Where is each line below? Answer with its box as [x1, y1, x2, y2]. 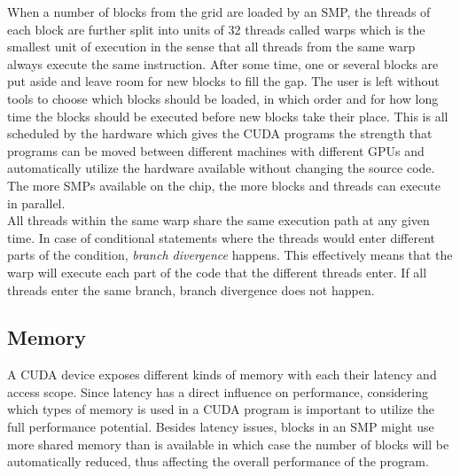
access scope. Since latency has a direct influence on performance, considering [7, 382, 428, 401]
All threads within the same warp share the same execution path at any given [7, 211, 430, 230]
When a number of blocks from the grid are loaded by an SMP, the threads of [7, 3, 431, 20]
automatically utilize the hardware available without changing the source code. [7, 159, 435, 177]
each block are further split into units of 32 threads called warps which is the [7, 20, 425, 38]
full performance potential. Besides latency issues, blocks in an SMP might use [7, 417, 434, 436]
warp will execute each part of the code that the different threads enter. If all [7, 262, 427, 281]
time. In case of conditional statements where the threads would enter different [7, 228, 436, 246]
